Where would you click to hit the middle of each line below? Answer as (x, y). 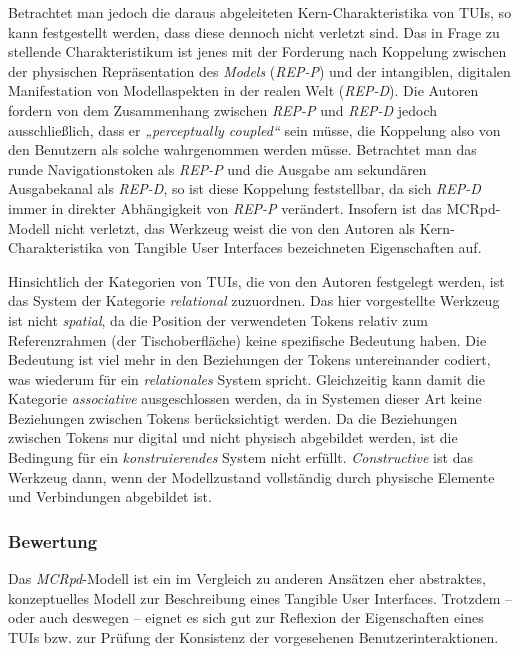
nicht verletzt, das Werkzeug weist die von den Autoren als (235, 227)
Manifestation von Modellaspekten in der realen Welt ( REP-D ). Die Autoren (243, 90)
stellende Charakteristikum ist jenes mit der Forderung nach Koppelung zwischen (257, 51)
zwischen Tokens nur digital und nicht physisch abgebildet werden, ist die (233, 437)
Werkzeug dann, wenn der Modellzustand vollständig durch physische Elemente (251, 476)
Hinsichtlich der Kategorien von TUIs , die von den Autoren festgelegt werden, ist (256, 280)
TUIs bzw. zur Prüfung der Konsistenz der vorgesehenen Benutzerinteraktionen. (253, 636)
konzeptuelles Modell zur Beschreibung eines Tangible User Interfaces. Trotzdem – (260, 597)
